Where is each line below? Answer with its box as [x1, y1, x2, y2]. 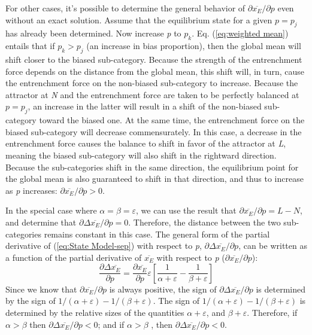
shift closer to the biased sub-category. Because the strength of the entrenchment [5, 53, 302, 65]
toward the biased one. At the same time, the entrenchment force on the [39, 114, 305, 126]
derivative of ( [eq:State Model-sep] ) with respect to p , [5, 239, 202, 252]
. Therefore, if [247, 306, 298, 318]
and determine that [5, 215, 77, 228]
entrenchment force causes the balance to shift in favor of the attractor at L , [5, 137, 286, 150]
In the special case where [5, 204, 97, 217]
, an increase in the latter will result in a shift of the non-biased [28, 100, 262, 112]
